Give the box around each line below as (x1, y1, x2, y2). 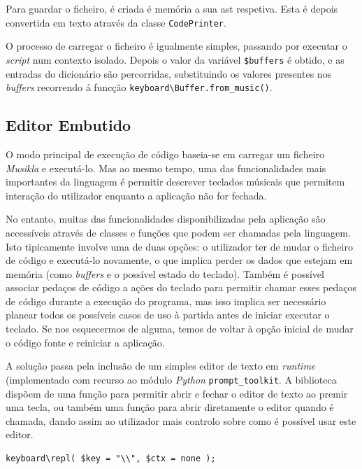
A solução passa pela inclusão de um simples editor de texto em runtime (6, 358, 316, 373)
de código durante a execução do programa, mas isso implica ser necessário (6, 293, 326, 308)
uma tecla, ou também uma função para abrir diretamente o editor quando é (6, 400, 334, 414)
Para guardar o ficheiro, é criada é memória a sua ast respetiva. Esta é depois (6, 1, 338, 15)
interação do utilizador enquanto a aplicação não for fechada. (6, 188, 267, 202)
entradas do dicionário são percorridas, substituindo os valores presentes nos (6, 66, 332, 80)
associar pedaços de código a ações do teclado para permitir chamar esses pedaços (6, 280, 357, 295)
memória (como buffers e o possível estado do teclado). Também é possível (6, 266, 324, 281)
